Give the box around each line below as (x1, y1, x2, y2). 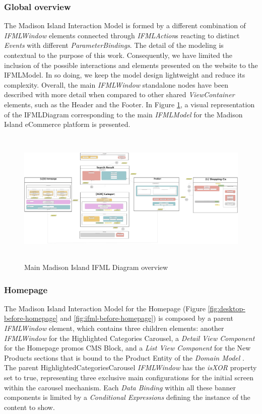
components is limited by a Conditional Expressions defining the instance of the (4, 392, 250, 402)
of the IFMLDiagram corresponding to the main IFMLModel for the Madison (4, 109, 243, 119)
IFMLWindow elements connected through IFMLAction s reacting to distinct (4, 30, 240, 40)
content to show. (4, 401, 55, 412)
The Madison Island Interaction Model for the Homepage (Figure (4, 303, 206, 313)
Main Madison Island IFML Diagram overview (24, 262, 168, 272)
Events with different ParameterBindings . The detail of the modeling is (4, 40, 224, 50)
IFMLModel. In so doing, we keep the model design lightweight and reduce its (4, 70, 245, 80)
